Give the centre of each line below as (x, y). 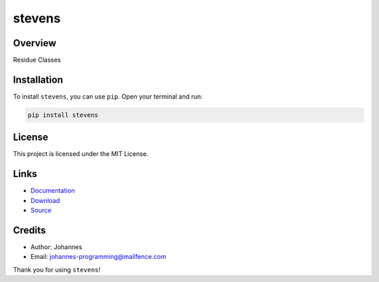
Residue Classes (37, 60)
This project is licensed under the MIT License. (81, 154)
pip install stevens (63, 115)
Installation (38, 79)
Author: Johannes (56, 247)
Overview (35, 43)
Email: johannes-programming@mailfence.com (98, 257)
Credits (29, 230)
